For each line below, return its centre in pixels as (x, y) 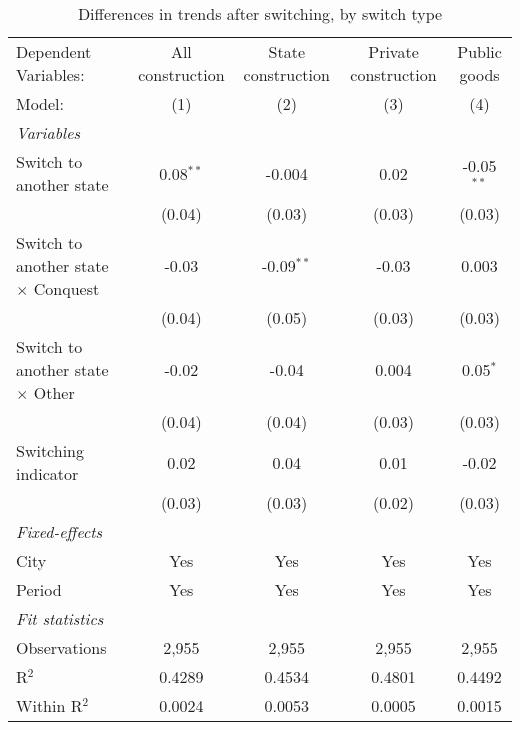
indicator (47, 473)
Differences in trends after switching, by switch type (260, 13)
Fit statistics (60, 618)
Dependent (54, 51)
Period (39, 589)
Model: (40, 103)
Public (479, 51)
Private (393, 51)
